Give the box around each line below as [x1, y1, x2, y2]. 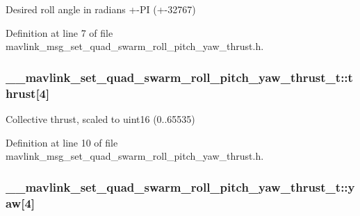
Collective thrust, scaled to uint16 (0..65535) [6, 111, 195, 126]
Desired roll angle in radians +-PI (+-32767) [6, 2, 196, 16]
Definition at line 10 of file [6, 135, 118, 149]
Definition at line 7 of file [6, 25, 113, 40]
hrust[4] [6, 84, 50, 101]
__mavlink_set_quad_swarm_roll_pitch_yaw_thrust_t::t [6, 68, 353, 85]
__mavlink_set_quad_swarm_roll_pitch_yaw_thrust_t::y [6, 178, 355, 195]
